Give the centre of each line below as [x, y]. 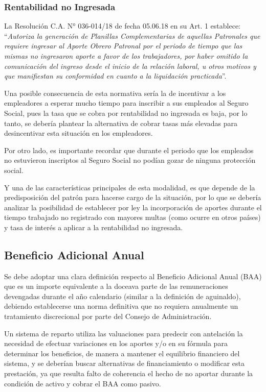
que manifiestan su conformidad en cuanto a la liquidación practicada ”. [115, 76]
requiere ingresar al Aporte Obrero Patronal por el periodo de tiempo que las [123, 46]
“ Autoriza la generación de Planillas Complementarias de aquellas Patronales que [132, 35]
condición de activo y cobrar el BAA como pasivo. [83, 383]
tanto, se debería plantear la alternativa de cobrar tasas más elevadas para [121, 123]
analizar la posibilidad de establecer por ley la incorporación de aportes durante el [133, 207]
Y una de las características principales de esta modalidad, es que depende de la [130, 187]
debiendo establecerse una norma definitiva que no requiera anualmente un [121, 306]
